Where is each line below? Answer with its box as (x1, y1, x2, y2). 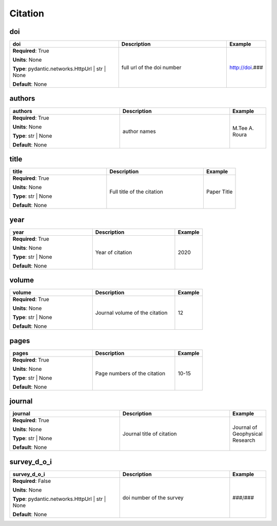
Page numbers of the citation (95, 370, 166, 377)
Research (232, 437, 255, 444)
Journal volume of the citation (95, 309, 168, 316)
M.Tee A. (232, 124, 254, 131)
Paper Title (206, 188, 233, 195)
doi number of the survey (122, 494, 184, 501)
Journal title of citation (122, 430, 177, 438)
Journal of (232, 424, 258, 431)
